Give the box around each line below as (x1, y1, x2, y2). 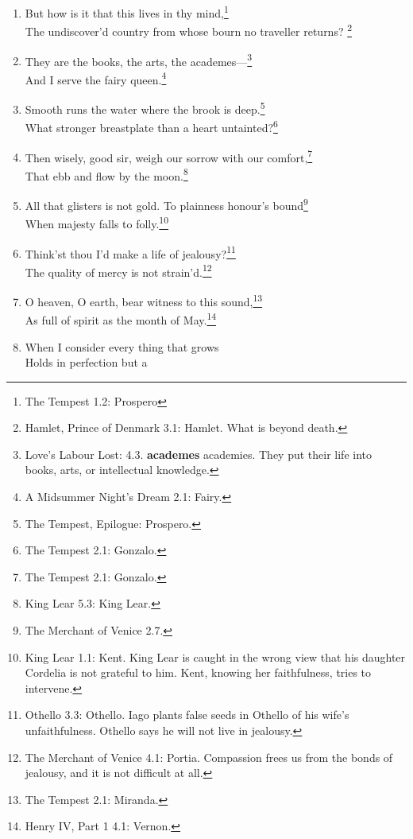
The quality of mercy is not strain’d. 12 (25, 261, 212, 280)
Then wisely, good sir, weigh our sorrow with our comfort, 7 (25, 146, 313, 165)
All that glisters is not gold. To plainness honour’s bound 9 (25, 195, 308, 213)
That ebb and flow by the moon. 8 (25, 165, 188, 184)
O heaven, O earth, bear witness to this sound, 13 (25, 291, 263, 309)
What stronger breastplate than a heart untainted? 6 (25, 117, 278, 135)
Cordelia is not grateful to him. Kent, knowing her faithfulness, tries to (25, 664, 372, 681)
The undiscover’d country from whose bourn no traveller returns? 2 (25, 21, 353, 39)
